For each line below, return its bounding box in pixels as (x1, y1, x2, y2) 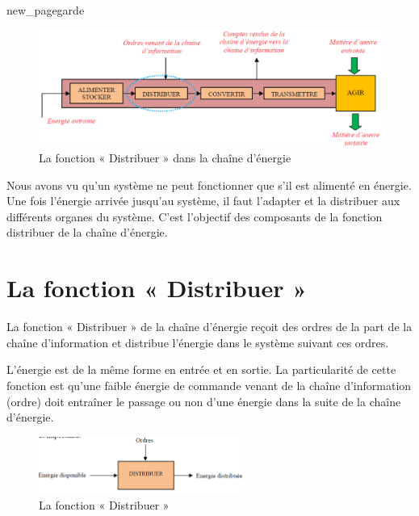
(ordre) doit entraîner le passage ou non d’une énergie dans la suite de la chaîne (6, 392, 401, 409)
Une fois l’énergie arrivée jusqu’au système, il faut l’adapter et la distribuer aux (6, 192, 400, 209)
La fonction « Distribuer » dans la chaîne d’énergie (39, 149, 291, 166)
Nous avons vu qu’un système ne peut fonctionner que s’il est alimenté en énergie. (6, 176, 412, 193)
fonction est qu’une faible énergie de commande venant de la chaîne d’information (6, 376, 412, 393)
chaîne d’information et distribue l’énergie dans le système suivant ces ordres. (6, 334, 389, 350)
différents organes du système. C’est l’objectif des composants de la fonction (6, 208, 383, 224)
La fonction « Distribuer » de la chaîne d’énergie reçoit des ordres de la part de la (6, 318, 413, 335)
